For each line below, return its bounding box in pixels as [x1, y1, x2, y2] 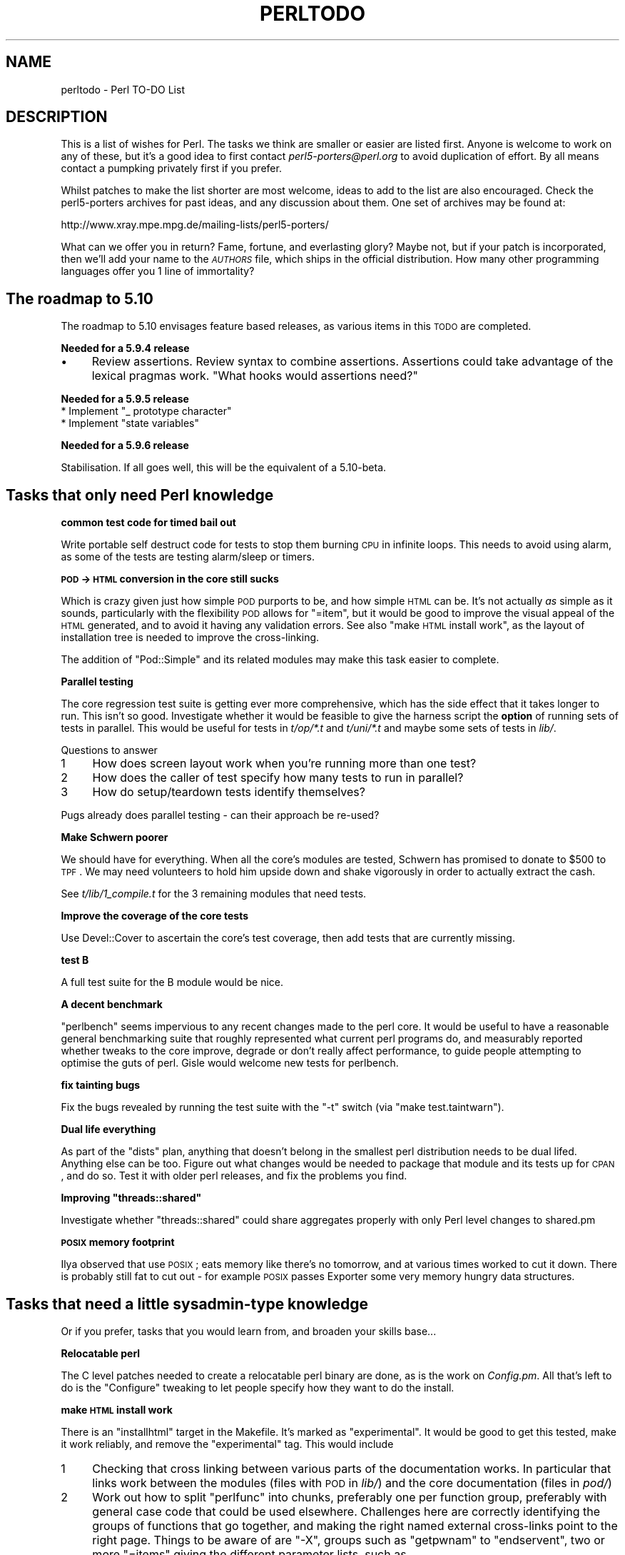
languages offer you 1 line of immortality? [61, 265, 255, 278]
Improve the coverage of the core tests [61, 910, 249, 922]
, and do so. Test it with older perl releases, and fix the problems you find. [61, 1169, 407, 1182]
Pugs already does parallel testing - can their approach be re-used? [61, 809, 380, 822]
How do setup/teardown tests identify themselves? [92, 785, 365, 800]
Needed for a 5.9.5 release [61, 393, 189, 406]
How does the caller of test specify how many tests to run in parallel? [92, 770, 464, 785]
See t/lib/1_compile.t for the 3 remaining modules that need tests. [61, 887, 367, 900]
